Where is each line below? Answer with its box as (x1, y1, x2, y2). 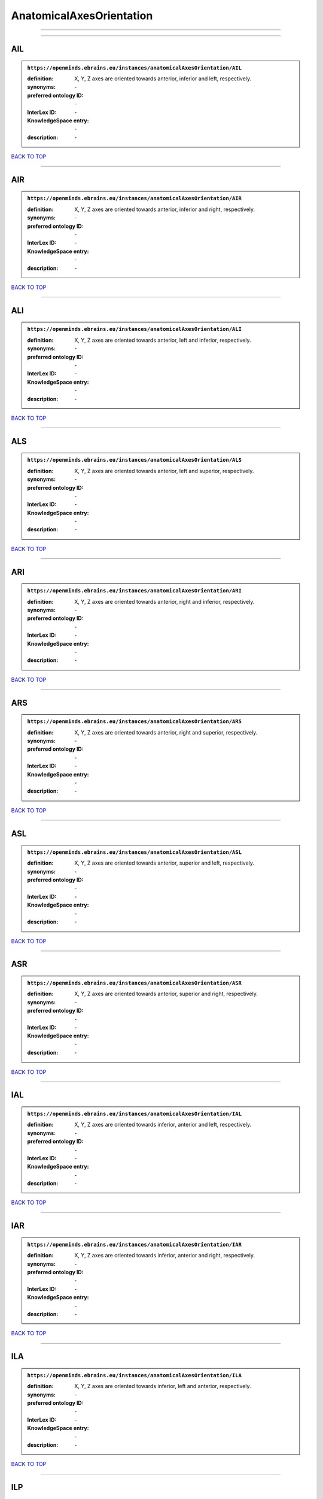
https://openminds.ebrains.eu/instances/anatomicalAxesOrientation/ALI (27, 326, 242, 333)
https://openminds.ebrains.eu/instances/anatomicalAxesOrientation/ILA (27, 1372, 242, 1378)
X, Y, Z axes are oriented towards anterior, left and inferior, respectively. (74, 336, 251, 344)
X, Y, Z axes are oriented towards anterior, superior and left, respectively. (74, 859, 254, 866)
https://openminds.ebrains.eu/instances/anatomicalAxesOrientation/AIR (27, 195, 242, 202)
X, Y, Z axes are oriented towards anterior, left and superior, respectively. (74, 467, 254, 474)
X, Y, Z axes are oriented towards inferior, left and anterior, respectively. (74, 1383, 251, 1390)
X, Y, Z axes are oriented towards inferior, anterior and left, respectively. (74, 1121, 252, 1128)
